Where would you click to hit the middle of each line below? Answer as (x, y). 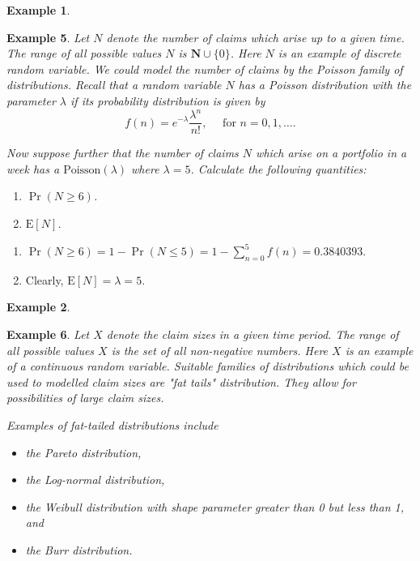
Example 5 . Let (48, 37)
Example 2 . (38, 307)
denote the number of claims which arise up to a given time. (255, 37)
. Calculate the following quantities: (278, 168)
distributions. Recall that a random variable (114, 85)
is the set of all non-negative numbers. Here (220, 350)
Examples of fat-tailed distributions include (112, 424)
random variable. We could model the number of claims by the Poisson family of (205, 69)
